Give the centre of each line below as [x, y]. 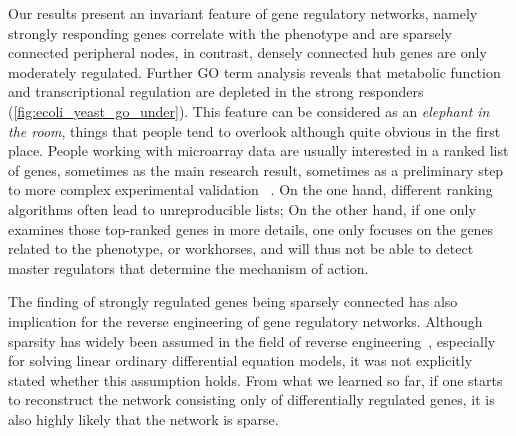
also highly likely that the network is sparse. [143, 418]
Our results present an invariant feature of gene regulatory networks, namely [243, 13]
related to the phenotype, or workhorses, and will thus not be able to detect [241, 248]
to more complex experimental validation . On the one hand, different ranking [250, 189]
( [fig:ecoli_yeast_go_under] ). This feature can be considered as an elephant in [249, 110]
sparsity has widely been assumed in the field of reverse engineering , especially [252, 340]
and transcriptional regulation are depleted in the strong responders [216, 91]
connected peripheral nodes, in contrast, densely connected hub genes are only [247, 52]
